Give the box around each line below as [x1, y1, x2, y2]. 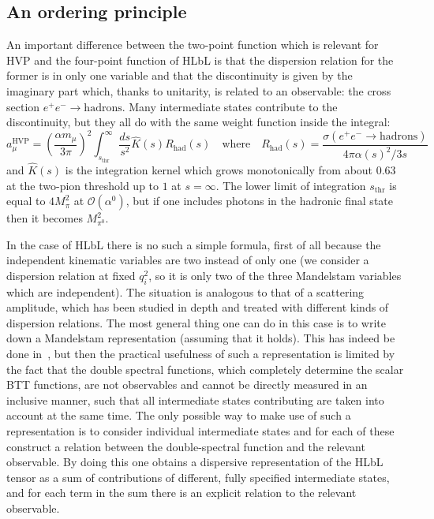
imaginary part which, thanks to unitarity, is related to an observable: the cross [6, 82, 391, 99]
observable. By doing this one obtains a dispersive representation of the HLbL [6, 454, 383, 470]
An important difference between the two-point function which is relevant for [6, 36, 379, 53]
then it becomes [6, 210, 83, 226]
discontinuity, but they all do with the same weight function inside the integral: [6, 114, 391, 130]
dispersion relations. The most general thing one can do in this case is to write [6, 314, 386, 330]
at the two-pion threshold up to [6, 177, 159, 193]
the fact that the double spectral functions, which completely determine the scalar [6, 360, 404, 377]
